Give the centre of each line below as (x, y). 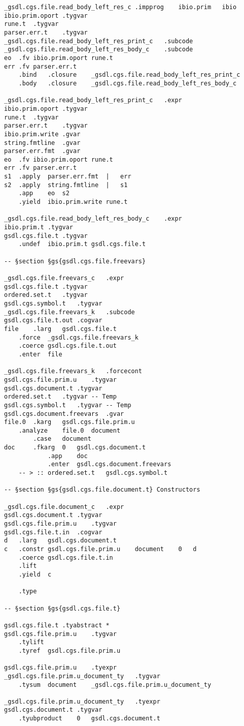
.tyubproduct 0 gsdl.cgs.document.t (89, 719)
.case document (62, 439)
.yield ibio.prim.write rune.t (73, 202)
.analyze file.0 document (69, 430)
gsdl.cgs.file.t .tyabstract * (57, 625)
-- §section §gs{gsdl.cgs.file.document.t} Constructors (102, 490)
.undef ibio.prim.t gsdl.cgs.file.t (82, 244)
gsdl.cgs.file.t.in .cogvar (53, 532)
